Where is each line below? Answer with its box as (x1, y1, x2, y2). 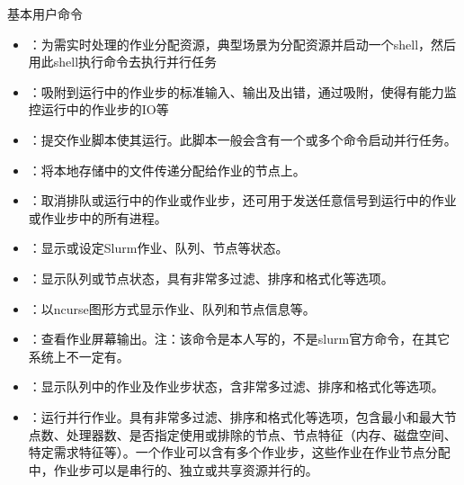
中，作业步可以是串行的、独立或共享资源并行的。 (28, 460, 318, 479)
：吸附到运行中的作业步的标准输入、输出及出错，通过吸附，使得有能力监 (28, 82, 457, 101)
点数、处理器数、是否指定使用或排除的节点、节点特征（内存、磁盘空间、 (28, 425, 457, 444)
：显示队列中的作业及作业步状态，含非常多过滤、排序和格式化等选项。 (28, 377, 444, 396)
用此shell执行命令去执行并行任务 (28, 52, 218, 71)
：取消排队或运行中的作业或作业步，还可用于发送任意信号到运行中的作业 (28, 191, 457, 210)
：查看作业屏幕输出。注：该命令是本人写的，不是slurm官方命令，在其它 (28, 329, 451, 348)
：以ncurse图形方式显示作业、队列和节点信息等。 (28, 299, 316, 318)
